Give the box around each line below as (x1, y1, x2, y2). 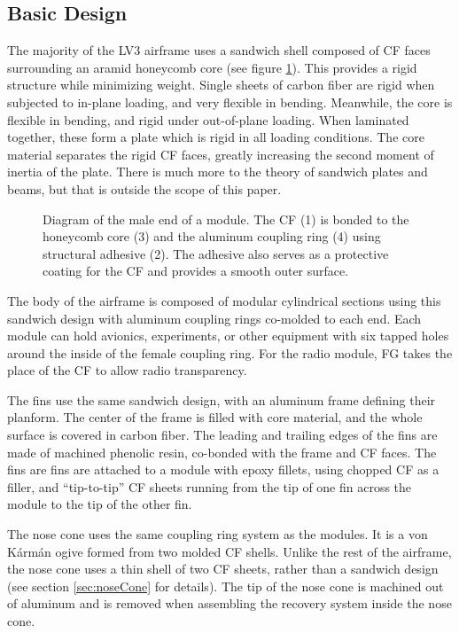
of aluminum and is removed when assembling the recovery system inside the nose (7, 594, 452, 613)
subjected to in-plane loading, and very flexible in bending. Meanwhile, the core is (7, 92, 453, 111)
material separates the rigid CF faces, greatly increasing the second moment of (7, 145, 434, 163)
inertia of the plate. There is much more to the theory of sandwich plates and (7, 162, 428, 181)
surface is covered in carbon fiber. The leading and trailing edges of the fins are (7, 426, 438, 444)
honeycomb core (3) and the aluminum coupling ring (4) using (43, 227, 381, 246)
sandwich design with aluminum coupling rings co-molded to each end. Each (7, 309, 422, 327)
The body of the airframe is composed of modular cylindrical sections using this (7, 291, 441, 309)
